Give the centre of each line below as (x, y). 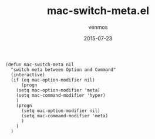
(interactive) (28, 74)
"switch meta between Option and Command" (63, 69)
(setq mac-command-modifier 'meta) (65, 116)
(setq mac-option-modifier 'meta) (58, 90)
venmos (98, 27)
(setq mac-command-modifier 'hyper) (61, 95)
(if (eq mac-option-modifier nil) (53, 80)
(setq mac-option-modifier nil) (60, 111)
